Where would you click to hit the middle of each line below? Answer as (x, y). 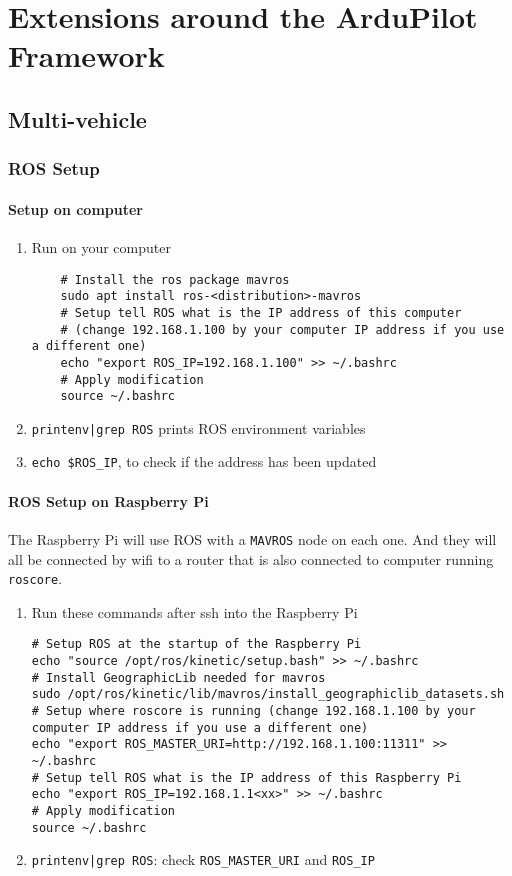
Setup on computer (75, 208)
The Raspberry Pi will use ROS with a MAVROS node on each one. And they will (252, 538)
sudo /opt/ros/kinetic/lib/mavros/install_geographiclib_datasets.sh (268, 694)
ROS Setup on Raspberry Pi (108, 500)
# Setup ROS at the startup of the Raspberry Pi (196, 644)
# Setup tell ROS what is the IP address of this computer (261, 312)
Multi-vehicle (77, 118)
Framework (86, 55)
